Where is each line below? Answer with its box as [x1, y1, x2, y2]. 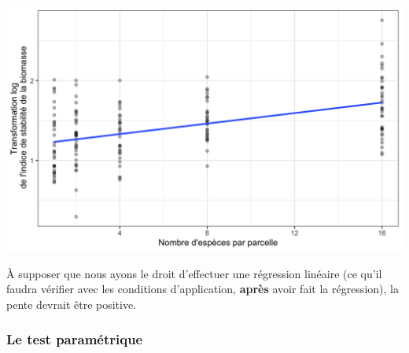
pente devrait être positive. [6, 295, 137, 312]
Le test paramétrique [6, 329, 143, 349]
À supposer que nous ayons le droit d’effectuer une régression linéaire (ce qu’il [6, 265, 382, 281]
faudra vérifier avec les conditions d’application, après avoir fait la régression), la [6, 281, 399, 297]
